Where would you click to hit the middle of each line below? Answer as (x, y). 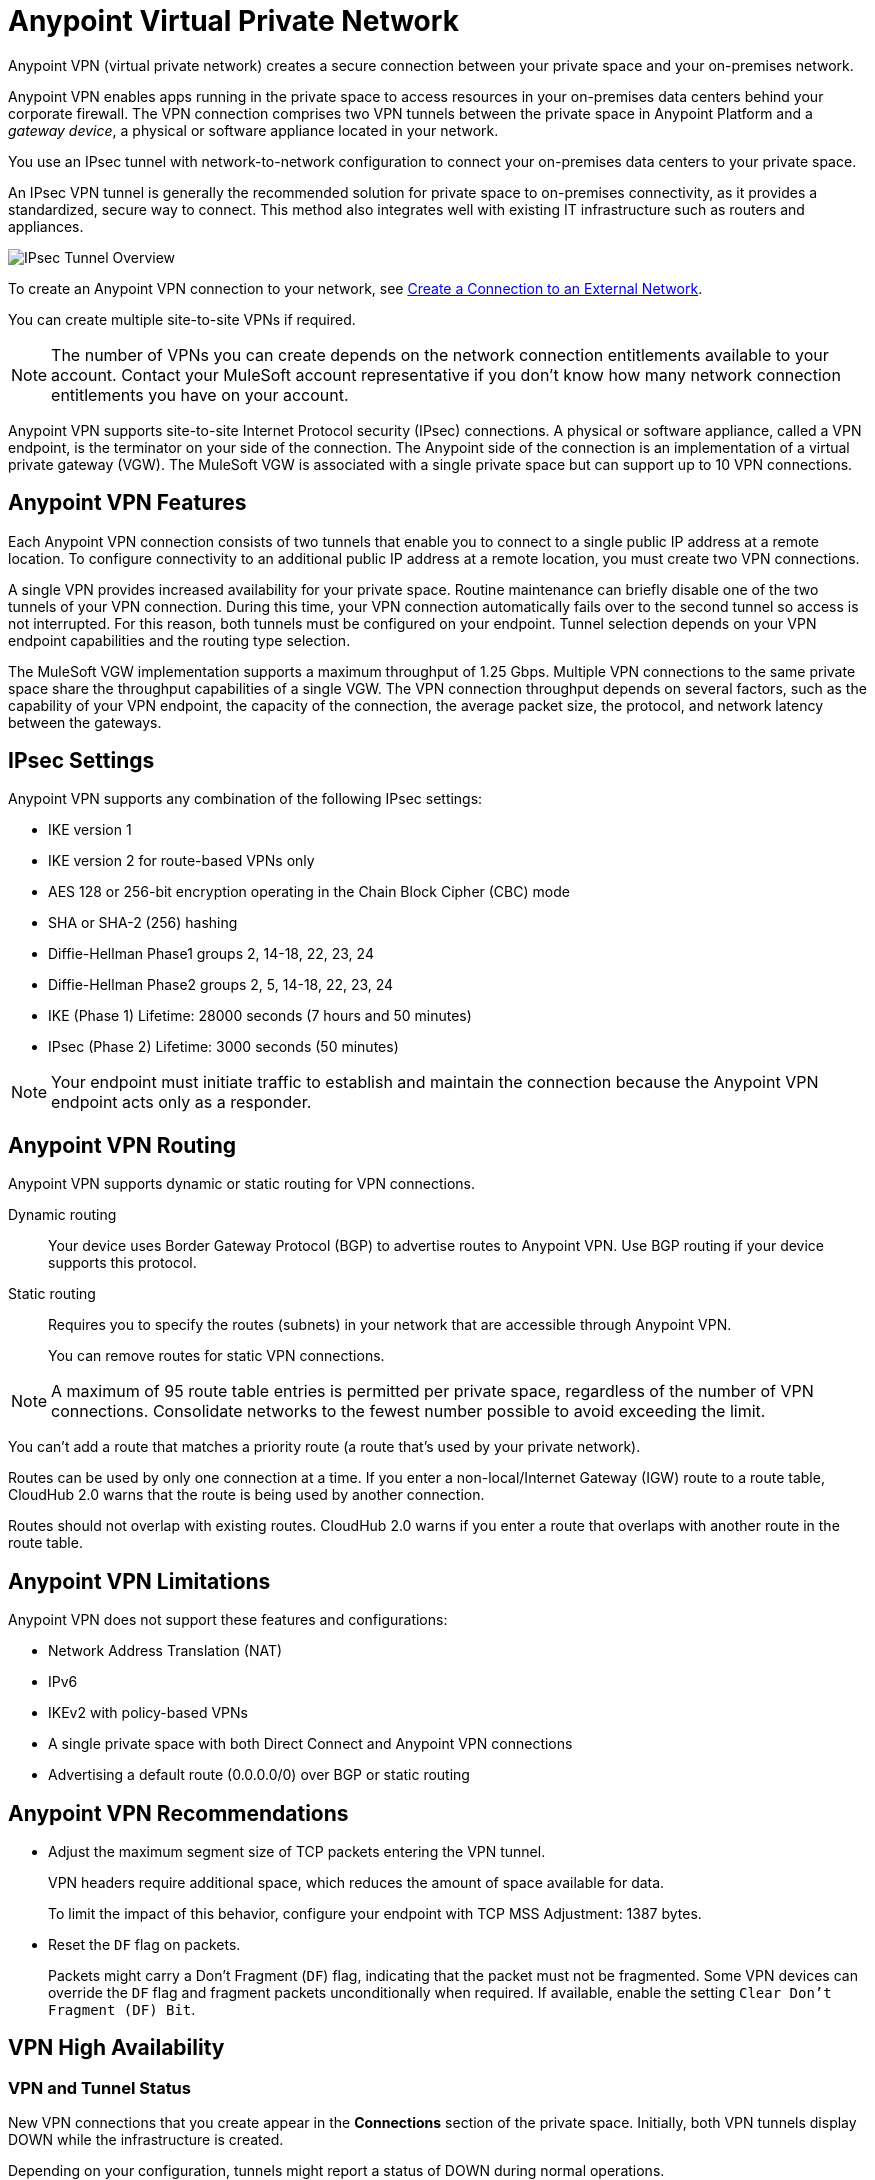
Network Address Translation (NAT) (165, 1651)
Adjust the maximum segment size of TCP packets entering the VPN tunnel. (297, 1851)
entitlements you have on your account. (200, 394)
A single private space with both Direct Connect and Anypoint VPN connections (310, 1744)
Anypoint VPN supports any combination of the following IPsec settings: (245, 799)
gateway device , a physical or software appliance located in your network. (253, 130)
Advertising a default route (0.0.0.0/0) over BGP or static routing (259, 1775)
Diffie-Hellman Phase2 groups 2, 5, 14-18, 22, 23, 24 (221, 985)
